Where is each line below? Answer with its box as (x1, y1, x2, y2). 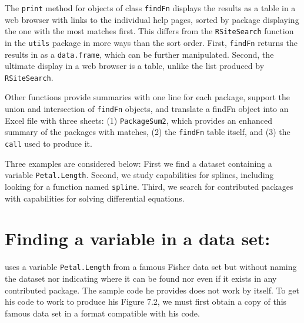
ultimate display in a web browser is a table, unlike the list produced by (5, 60, 265, 72)
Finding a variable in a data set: (5, 226, 270, 251)
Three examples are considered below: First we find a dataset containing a (5, 157, 272, 169)
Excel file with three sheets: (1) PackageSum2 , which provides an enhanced (5, 114, 272, 126)
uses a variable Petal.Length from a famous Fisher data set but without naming (5, 261, 297, 273)
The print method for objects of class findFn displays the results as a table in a (5, 2, 296, 14)
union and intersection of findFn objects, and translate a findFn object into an (5, 103, 289, 115)
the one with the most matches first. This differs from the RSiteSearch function (5, 25, 294, 37)
